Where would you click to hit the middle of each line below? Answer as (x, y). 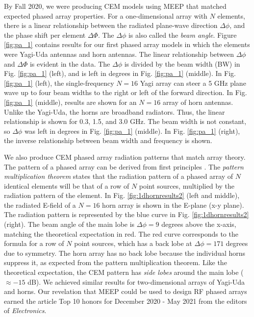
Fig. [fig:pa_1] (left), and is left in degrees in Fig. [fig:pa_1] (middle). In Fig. (120, 73)
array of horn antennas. (198, 102)
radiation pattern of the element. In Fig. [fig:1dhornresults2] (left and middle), (122, 195)
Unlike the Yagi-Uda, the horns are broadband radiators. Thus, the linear (114, 111)
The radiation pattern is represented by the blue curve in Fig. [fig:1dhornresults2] (127, 214)
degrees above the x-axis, (199, 224)
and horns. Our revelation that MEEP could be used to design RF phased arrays (126, 291)
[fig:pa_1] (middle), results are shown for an (70, 102)
